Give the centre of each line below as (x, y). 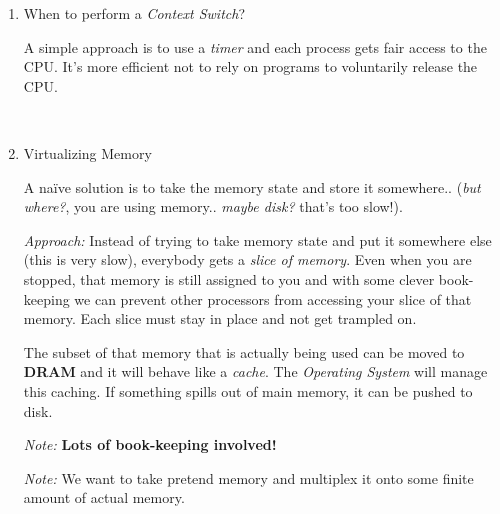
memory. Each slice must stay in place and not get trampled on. (220, 318)
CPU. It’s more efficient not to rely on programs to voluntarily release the (250, 66)
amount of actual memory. (104, 497)
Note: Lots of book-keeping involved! (150, 444)
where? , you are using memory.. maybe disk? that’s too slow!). (213, 206)
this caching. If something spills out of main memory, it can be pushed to (248, 390)
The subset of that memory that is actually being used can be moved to (244, 351)
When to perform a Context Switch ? (134, 13)
